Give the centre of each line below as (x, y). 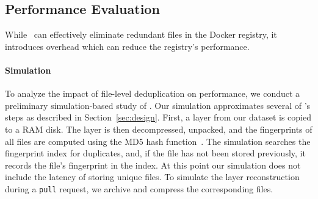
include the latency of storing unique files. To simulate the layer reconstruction (152, 177)
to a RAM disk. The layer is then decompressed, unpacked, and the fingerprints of (159, 129)
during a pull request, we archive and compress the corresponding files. (139, 188)
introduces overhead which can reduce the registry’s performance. (127, 46)
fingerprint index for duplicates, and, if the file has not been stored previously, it (155, 153)
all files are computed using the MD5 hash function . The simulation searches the (158, 141)
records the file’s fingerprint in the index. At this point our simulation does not (153, 165)
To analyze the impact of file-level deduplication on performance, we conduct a (153, 93)
